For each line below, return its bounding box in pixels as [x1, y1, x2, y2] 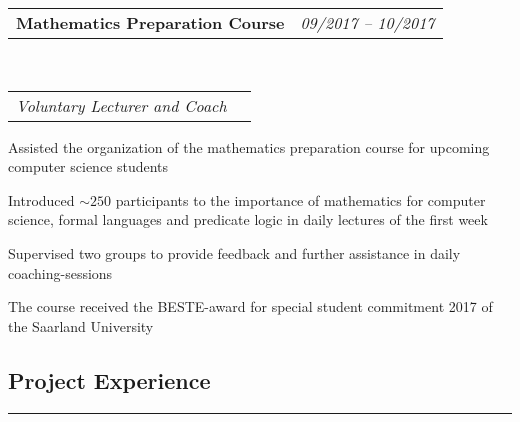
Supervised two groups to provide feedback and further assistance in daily [8, 242, 461, 263]
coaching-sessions [8, 262, 113, 283]
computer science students [8, 156, 169, 177]
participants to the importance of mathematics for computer [115, 189, 486, 210]
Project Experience [8, 364, 211, 395]
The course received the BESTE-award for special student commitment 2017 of [8, 296, 493, 317]
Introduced [8, 189, 75, 210]
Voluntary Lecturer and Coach [16, 93, 227, 117]
